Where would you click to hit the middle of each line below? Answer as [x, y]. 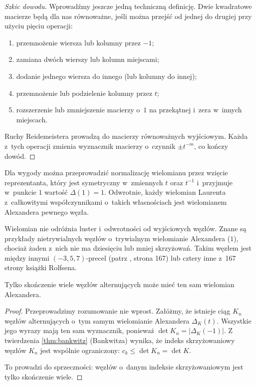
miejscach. [32, 119]
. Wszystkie [234, 320]
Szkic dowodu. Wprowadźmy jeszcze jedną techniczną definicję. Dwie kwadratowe [128, 6]
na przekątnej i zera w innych [196, 110]
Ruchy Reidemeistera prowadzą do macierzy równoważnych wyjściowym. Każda [126, 136]
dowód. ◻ [20, 156]
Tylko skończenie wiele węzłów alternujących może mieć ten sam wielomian [120, 284]
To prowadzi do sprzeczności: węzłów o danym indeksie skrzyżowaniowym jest [124, 367]
